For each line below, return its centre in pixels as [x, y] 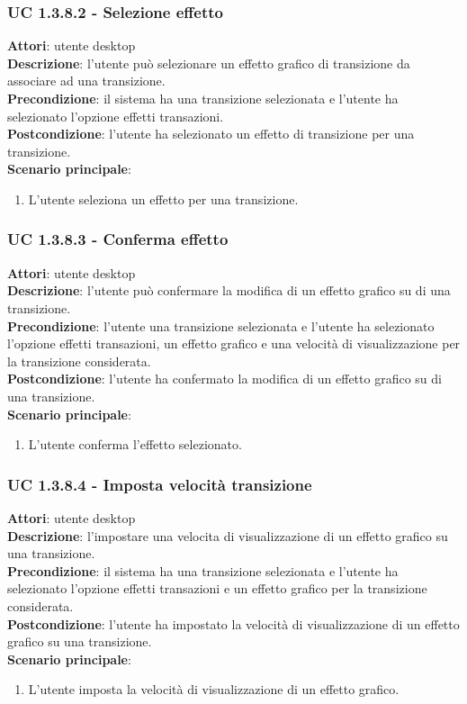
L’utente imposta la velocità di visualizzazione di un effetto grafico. [214, 689]
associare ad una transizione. [86, 81]
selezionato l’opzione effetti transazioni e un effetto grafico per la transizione [217, 588]
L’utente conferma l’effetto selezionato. [135, 444]
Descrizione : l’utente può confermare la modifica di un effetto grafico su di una [229, 290]
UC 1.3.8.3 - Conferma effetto [118, 239]
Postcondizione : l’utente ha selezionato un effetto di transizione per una [211, 134]
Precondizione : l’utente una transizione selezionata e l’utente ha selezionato [221, 325]
